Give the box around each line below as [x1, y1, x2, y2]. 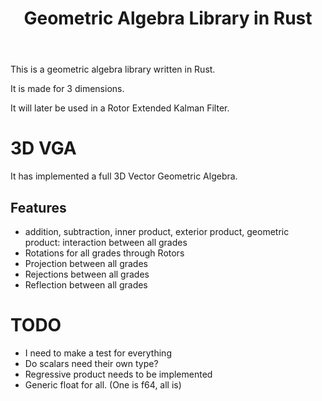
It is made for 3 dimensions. [10, 83, 125, 95]
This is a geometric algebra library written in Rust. [10, 63, 216, 76]
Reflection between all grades [24, 278, 148, 291]
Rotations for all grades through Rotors [24, 247, 185, 259]
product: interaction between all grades [24, 236, 188, 248]
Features [10, 199, 67, 216]
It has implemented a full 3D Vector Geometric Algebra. [10, 170, 238, 182]
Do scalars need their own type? [24, 357, 159, 369]
